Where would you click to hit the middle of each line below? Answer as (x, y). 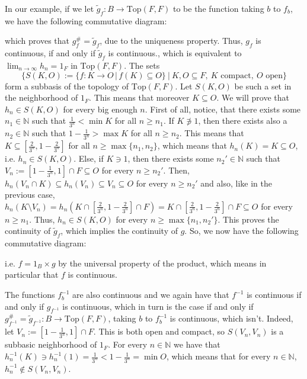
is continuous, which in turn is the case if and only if (158, 306)
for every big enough (100, 109)
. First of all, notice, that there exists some (223, 109)
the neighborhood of (41, 97)
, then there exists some (171, 158)
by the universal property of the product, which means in (162, 263)
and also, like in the (236, 183)
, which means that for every (218, 356)
